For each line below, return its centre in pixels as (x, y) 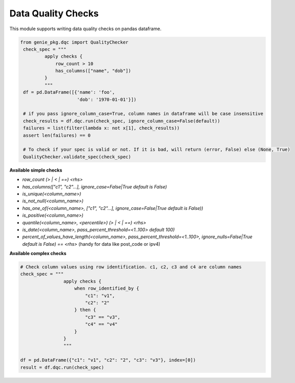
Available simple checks (36, 170)
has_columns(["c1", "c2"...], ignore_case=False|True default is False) (95, 186)
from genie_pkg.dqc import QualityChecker (74, 42)
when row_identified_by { (107, 289)
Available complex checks (38, 253)
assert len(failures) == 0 (57, 135)
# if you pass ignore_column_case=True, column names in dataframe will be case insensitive (143, 114)
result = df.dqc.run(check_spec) (62, 367)
